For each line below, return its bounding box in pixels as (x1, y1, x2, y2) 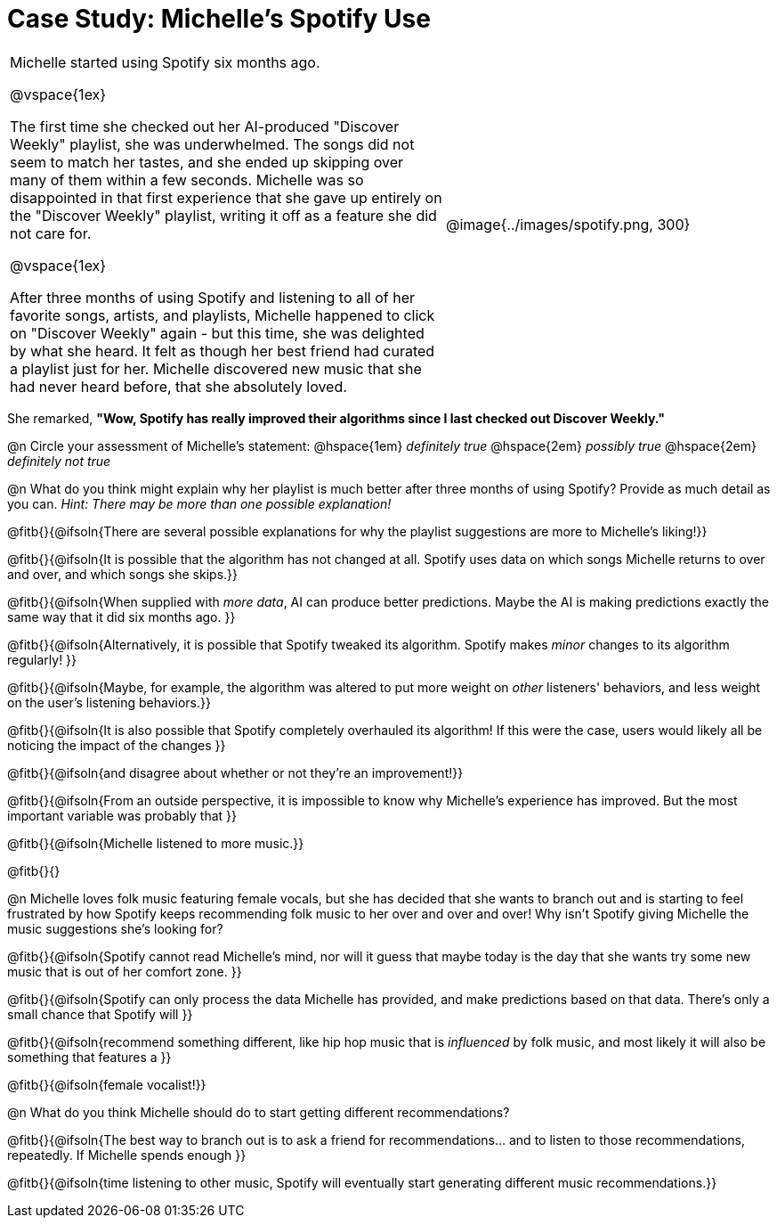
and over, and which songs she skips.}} (7, 566, 238, 582)
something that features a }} (7, 1049, 172, 1065)
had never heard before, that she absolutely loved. (10, 377, 347, 396)
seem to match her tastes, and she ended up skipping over (10, 152, 404, 171)
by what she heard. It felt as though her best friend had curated (10, 341, 435, 360)
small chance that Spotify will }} (7, 1006, 193, 1022)
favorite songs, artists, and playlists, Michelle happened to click (10, 306, 435, 324)
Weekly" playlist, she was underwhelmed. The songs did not (10, 135, 415, 153)
